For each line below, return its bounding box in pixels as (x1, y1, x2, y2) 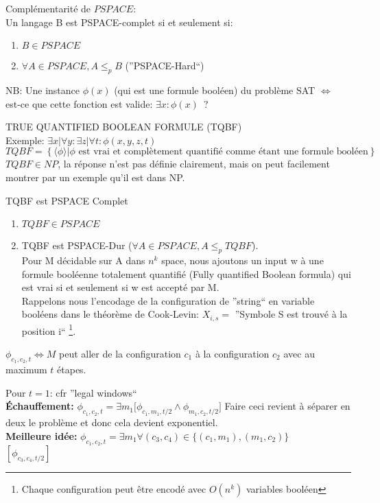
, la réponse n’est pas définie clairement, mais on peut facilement (58, 156, 330, 171)
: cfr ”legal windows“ (49, 385, 137, 399)
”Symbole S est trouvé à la (235, 307, 348, 321)
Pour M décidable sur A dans (21, 253, 145, 267)
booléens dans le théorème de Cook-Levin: (21, 307, 199, 321)
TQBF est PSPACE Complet (5, 193, 128, 207)
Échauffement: (5, 399, 74, 413)
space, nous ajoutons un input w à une (161, 253, 324, 267)
